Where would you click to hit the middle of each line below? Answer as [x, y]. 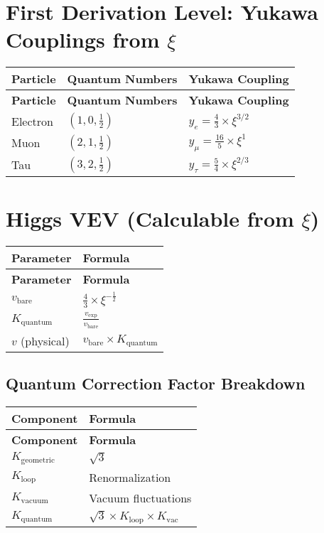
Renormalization [130, 477]
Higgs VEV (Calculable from [150, 218]
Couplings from [83, 39]
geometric [38, 460]
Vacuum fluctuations [140, 497]
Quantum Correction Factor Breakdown [156, 383]
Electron [32, 121]
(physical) [45, 340]
